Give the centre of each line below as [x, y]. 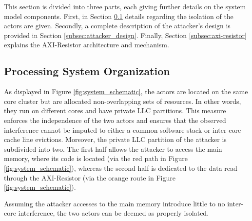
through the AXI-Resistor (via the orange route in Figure [90, 177]
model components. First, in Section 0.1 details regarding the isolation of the [119, 16]
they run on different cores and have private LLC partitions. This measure [115, 110]
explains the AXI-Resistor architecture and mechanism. [87, 45]
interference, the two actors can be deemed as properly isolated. [114, 213]
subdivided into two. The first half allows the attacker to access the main [113, 149]
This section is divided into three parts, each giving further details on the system [125, 6]
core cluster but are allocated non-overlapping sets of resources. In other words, [123, 101]
